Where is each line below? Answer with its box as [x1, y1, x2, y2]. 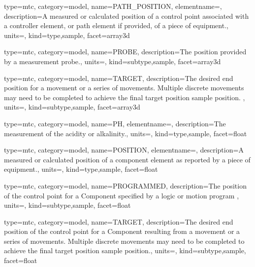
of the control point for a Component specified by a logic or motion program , [4, 190, 239, 200]
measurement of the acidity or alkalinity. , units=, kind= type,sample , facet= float [4, 128, 247, 138]
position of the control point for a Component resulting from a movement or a [4, 226, 240, 236]
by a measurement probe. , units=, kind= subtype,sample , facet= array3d [4, 56, 221, 66]
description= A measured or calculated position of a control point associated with [4, 10, 249, 21]
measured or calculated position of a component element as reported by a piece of [4, 154, 251, 164]
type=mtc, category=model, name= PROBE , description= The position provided [4, 46, 247, 57]
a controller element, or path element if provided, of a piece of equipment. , [4, 20, 228, 31]
